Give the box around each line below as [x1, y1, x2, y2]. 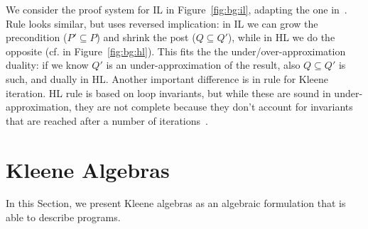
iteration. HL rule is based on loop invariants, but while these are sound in [6, 85, 331, 100]
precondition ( [6, 30, 67, 45]
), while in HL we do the [227, 30, 335, 45]
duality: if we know [6, 57, 89, 72]
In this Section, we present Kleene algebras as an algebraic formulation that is [6, 196, 346, 211]
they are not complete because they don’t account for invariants [75, 99, 353, 114]
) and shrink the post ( [96, 30, 196, 45]
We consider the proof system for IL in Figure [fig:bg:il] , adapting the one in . [6, 2, 347, 16]
